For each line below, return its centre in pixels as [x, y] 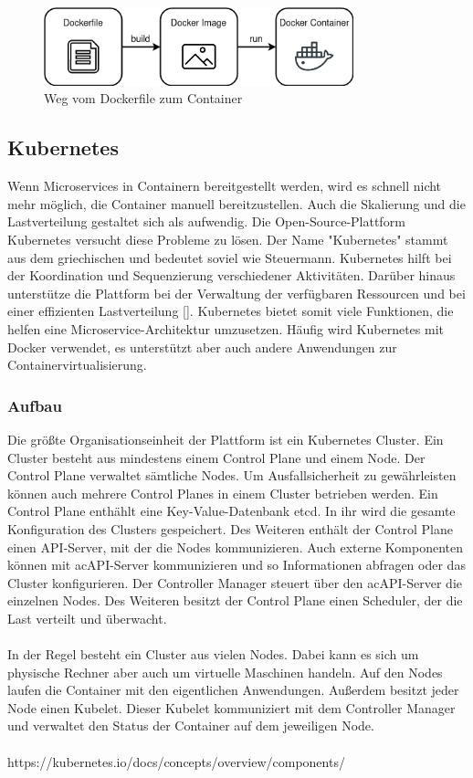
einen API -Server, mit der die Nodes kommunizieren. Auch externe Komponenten [236, 547]
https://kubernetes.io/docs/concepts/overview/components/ [176, 761]
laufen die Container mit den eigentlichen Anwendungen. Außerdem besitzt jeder [233, 690]
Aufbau [35, 405]
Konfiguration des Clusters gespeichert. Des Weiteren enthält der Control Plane [230, 528]
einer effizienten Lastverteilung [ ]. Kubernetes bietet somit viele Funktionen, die [231, 311]
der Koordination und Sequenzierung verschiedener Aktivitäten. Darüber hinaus [231, 275]
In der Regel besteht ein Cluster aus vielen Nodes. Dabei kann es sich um [213, 654]
